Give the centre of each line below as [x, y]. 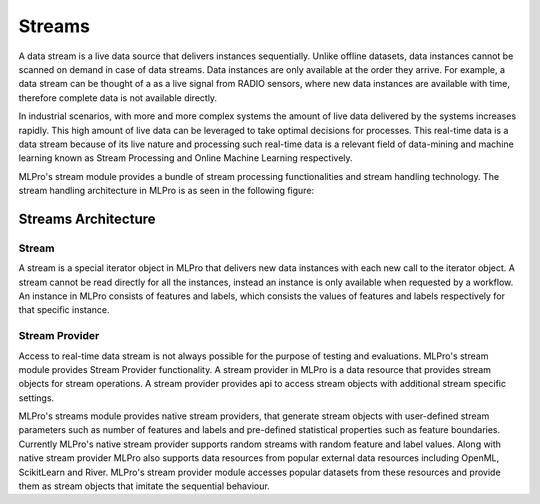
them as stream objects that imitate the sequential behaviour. [144, 486]
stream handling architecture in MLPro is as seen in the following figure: [166, 191]
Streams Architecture [87, 218]
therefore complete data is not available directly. [118, 97]
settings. [36, 397]
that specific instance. [64, 310]
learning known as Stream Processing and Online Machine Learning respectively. [186, 158]
